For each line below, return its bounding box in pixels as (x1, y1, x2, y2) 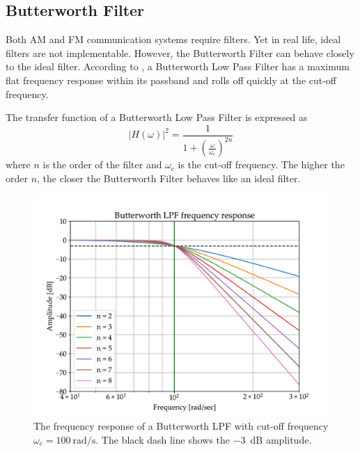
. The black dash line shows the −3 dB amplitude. (95, 432, 312, 446)
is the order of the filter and (42, 157, 162, 172)
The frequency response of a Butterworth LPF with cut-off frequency (33, 418, 329, 433)
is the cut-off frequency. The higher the (178, 157, 345, 172)
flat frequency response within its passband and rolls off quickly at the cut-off (6, 72, 337, 87)
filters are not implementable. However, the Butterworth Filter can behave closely (6, 45, 354, 60)
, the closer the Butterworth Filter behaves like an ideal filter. (37, 170, 301, 185)
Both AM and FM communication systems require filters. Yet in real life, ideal (6, 32, 341, 47)
